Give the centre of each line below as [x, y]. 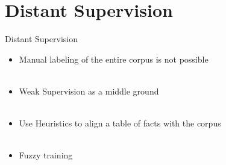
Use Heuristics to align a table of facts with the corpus [120, 123]
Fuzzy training [46, 155]
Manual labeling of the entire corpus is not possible [114, 59]
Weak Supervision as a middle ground [89, 91]
